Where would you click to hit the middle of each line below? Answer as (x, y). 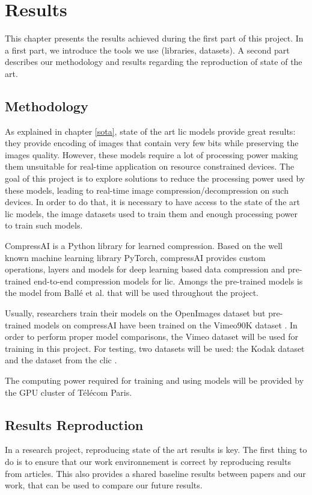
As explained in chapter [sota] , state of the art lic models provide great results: (150, 131)
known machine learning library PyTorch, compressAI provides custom (135, 257)
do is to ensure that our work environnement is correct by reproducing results (148, 461)
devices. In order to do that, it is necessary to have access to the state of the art (152, 202)
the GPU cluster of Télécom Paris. (69, 392)
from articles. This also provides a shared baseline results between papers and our (155, 473)
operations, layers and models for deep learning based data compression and (145, 269)
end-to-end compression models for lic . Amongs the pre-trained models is (168, 281)
